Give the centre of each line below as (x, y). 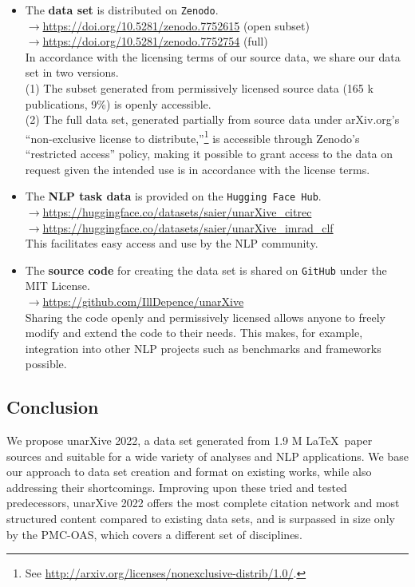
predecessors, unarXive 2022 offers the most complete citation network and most (203, 503)
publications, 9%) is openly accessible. (118, 103)
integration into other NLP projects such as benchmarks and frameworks (203, 348)
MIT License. (57, 286)
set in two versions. (72, 72)
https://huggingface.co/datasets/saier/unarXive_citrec (177, 211)
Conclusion (53, 407)
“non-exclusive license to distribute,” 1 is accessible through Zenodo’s (192, 137)
